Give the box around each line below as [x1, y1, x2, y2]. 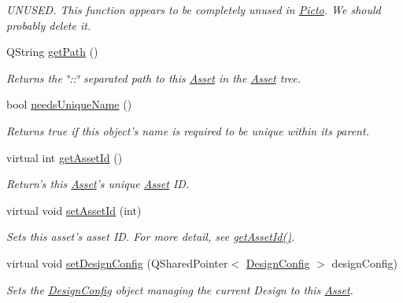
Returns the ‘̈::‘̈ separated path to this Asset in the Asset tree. [6, 69, 301, 86]
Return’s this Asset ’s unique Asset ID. [6, 176, 190, 192]
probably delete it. [6, 17, 91, 33]
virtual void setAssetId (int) [6, 201, 142, 218]
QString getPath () [6, 43, 98, 60]
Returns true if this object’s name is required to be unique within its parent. [6, 122, 369, 139]
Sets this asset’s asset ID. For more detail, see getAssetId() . [6, 228, 295, 245]
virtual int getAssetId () [6, 149, 123, 165]
